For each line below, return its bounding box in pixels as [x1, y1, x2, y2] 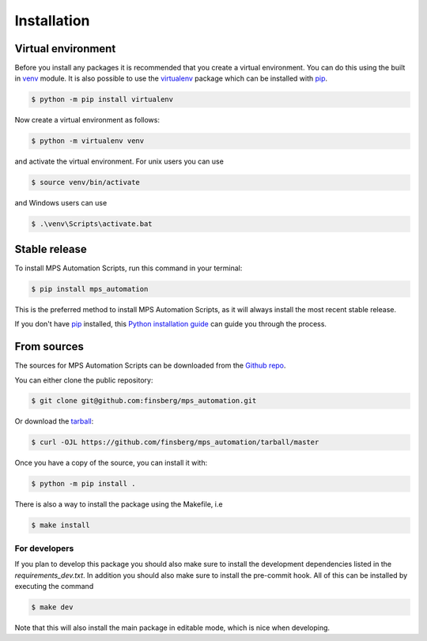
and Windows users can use [14, 198, 108, 208]
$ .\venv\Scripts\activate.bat [31, 220, 153, 228]
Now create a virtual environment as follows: [14, 115, 160, 125]
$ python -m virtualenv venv [31, 137, 145, 145]
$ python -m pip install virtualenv [31, 95, 174, 104]
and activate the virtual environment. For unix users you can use [14, 156, 225, 166]
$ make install [31, 521, 90, 530]
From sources [14, 340, 85, 353]
